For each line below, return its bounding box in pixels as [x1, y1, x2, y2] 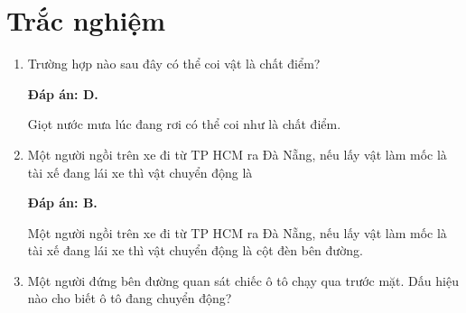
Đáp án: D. [27, 84, 98, 103]
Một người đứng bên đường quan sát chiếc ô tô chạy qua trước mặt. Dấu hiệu [27, 271, 459, 290]
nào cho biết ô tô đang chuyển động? [27, 289, 232, 308]
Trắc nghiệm [6, 2, 166, 39]
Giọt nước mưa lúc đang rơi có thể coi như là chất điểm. [27, 115, 341, 133]
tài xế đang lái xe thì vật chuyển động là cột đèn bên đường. [27, 241, 363, 260]
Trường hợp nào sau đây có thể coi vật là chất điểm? [27, 54, 321, 73]
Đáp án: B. [27, 193, 98, 212]
